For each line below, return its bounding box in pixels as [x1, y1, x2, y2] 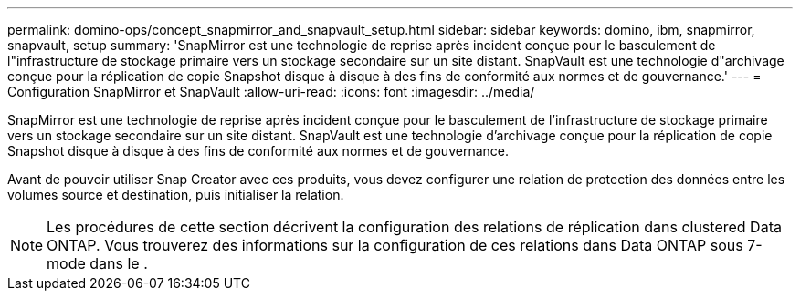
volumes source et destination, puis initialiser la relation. [7, 187, 344, 202]
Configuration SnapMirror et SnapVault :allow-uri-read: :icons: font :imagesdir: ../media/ [7, 84, 535, 99]
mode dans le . [47, 254, 148, 272]
